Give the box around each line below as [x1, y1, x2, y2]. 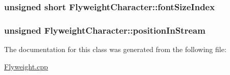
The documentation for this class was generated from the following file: [4, 44, 226, 55]
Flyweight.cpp [4, 61, 48, 71]
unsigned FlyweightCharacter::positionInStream [4, 23, 205, 36]
